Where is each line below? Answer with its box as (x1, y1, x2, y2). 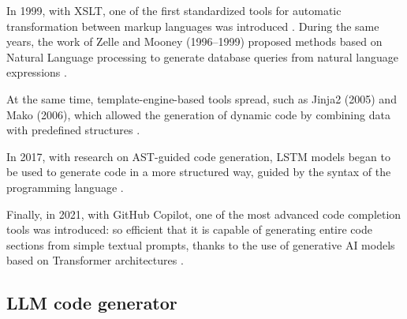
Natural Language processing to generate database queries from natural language (6, 48, 398, 65)
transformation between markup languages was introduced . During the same (6, 17, 379, 34)
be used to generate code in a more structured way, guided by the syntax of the (6, 163, 391, 180)
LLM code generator (6, 291, 177, 315)
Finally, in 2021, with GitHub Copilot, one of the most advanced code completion (6, 205, 401, 222)
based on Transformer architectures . (6, 252, 184, 268)
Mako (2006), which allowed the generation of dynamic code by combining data (6, 106, 390, 122)
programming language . (6, 178, 124, 195)
